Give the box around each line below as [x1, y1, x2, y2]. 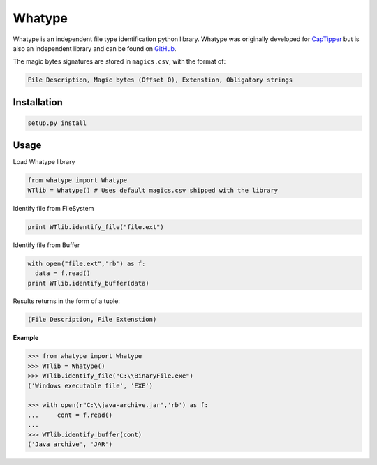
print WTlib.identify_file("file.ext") [27, 223, 164, 230]
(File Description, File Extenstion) [27, 316, 157, 324]
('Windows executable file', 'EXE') [27, 381, 154, 390]
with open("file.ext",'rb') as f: [27, 259, 146, 267]
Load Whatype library [13, 158, 75, 166]
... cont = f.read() [27, 411, 113, 419]
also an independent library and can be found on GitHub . [13, 44, 177, 52]
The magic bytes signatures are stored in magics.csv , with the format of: [13, 57, 226, 66]
